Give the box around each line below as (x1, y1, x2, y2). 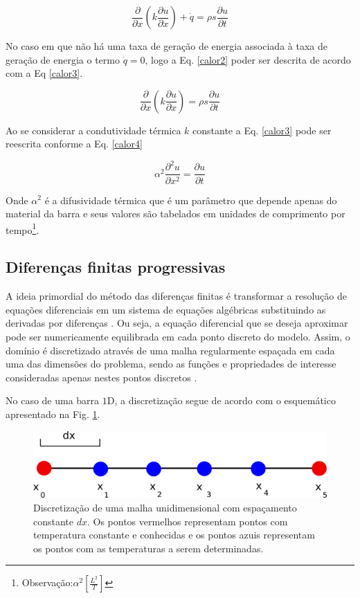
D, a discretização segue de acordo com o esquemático (107, 393, 336, 408)
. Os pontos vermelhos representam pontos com (87, 514, 288, 528)
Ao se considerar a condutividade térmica (6, 123, 181, 137)
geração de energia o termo (6, 52, 120, 66)
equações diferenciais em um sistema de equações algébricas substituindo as (6, 302, 326, 316)
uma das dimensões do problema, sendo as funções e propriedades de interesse (6, 356, 336, 371)
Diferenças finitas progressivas (6, 256, 226, 278)
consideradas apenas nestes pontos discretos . (6, 370, 197, 384)
